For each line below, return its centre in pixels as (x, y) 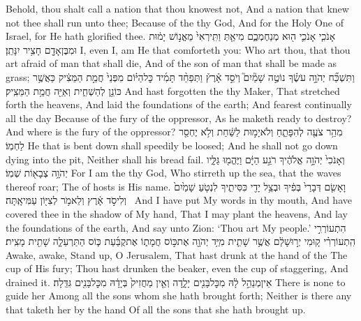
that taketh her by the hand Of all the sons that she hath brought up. (156, 309)
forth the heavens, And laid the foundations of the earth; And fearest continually (179, 104)
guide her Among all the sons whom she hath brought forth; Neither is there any (179, 296)
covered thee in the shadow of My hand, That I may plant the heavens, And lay (177, 213)
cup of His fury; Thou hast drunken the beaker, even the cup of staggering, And (177, 268)
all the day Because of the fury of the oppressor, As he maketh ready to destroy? (179, 118)
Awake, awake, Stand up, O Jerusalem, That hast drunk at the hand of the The (177, 254)
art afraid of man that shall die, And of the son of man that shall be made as (171, 63)
